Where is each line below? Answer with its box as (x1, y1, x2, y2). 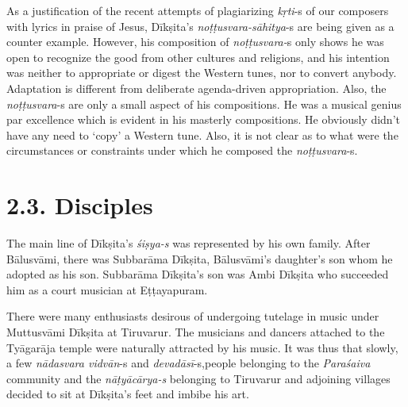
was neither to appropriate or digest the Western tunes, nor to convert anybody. (6, 64, 397, 81)
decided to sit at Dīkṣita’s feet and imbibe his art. (6, 386, 249, 402)
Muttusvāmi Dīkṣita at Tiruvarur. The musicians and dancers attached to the (6, 324, 385, 340)
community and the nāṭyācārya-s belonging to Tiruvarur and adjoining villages (6, 370, 391, 386)
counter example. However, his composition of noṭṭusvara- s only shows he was (6, 33, 384, 50)
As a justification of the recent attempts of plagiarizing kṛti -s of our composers (6, 2, 389, 18)
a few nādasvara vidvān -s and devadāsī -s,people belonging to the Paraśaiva (6, 355, 371, 371)
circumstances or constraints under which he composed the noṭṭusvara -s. (6, 142, 358, 159)
